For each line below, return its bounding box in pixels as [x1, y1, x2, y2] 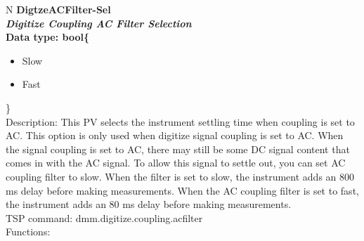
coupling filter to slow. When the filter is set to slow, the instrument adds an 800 [6, 169, 355, 183]
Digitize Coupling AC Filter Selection [6, 15, 192, 30]
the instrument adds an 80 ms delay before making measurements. [6, 197, 292, 211]
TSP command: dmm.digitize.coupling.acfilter [6, 210, 203, 225]
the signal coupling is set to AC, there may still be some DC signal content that [6, 141, 350, 156]
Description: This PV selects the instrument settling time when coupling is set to [6, 114, 355, 129]
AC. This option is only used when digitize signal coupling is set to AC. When [6, 128, 344, 143]
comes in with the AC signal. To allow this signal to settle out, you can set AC [6, 155, 346, 170]
